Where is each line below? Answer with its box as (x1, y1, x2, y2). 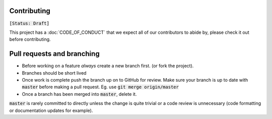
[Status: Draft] (9, 20, 50, 26)
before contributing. (9, 36, 51, 42)
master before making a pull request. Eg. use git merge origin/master (22, 84, 179, 90)
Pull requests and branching (9, 49, 100, 58)
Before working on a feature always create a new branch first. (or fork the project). (22, 63, 194, 69)
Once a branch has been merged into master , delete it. (22, 91, 137, 97)
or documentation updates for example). (9, 107, 93, 113)
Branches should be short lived (22, 70, 87, 76)
